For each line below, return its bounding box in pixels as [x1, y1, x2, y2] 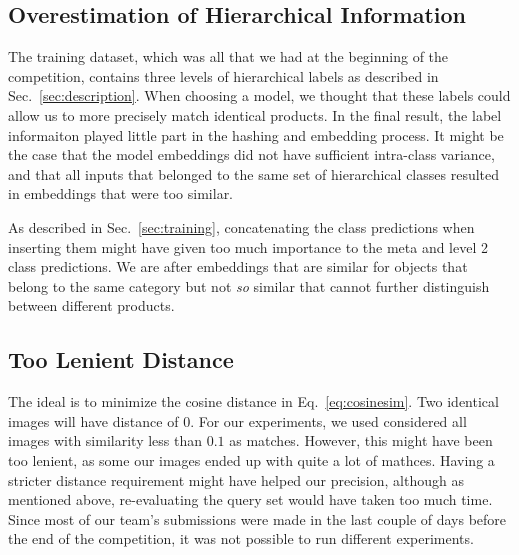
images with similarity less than [8, 430, 202, 451]
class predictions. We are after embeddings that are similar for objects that [8, 256, 468, 277]
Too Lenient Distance [8, 344, 234, 375]
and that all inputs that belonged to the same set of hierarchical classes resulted [8, 163, 500, 184]
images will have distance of [8, 410, 179, 431]
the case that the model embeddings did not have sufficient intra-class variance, [8, 144, 495, 165]
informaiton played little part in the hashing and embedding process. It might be [8, 124, 504, 145]
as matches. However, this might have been [229, 430, 493, 451]
